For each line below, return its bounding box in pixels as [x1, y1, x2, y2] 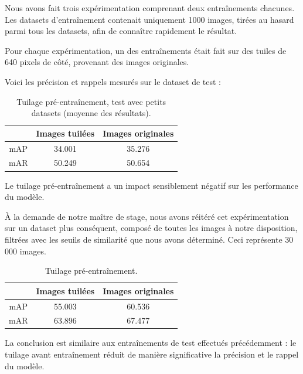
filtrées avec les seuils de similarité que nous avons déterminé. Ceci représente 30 [5, 233, 294, 245]
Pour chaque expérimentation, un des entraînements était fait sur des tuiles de [5, 44, 287, 56]
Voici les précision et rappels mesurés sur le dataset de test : [5, 75, 221, 87]
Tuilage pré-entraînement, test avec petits [16, 95, 166, 107]
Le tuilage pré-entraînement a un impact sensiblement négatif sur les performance [5, 179, 298, 191]
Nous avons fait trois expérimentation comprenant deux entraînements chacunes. [5, 2, 295, 13]
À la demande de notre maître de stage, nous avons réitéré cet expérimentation [5, 210, 289, 222]
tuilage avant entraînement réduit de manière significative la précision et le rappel [5, 348, 299, 361]
